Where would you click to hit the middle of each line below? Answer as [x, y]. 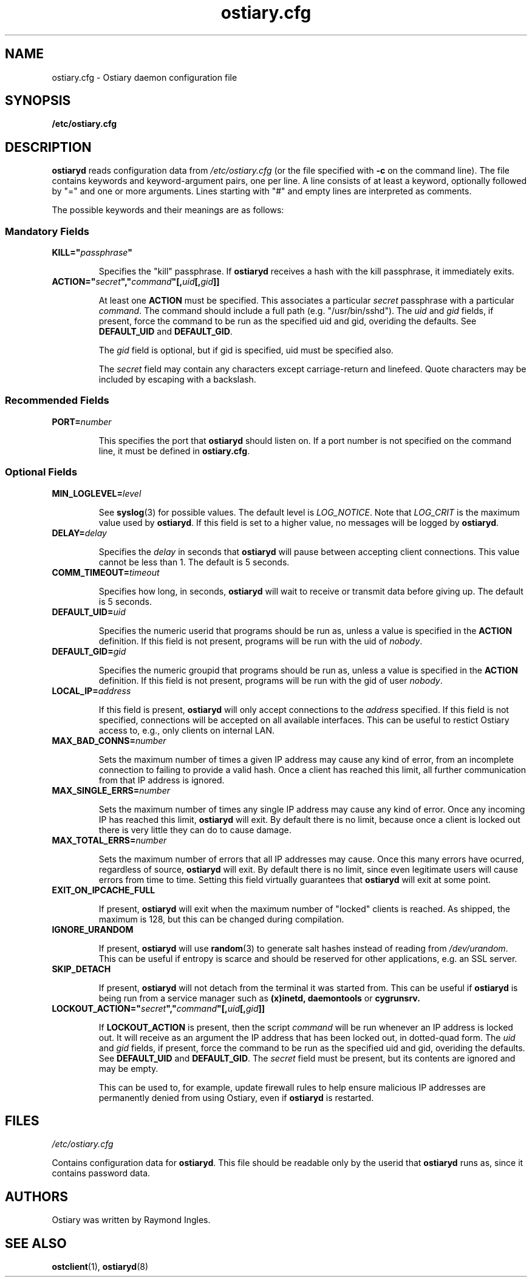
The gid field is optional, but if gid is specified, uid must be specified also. [246, 350]
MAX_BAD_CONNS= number [109, 740]
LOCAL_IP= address [91, 690]
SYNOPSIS [38, 101]
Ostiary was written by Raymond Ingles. [131, 1220]
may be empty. [128, 1068]
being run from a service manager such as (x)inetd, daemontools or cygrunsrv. [259, 998]
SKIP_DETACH [81, 969]
